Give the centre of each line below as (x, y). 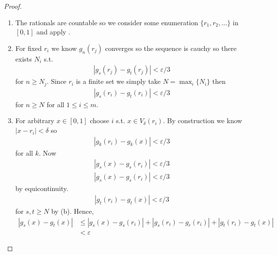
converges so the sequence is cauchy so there (171, 48)
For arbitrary (35, 120)
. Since (57, 81)
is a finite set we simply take (118, 81)
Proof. (13, 6)
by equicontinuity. (42, 188)
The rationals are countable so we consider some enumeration (107, 22)
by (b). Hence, (73, 211)
